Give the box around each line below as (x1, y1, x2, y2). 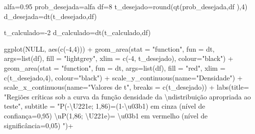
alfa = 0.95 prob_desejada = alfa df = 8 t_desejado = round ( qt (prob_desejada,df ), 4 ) (4, 1, 248, 11)
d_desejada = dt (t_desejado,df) (4, 11, 97, 21)
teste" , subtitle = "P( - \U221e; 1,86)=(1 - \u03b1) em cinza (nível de (4, 101, 205, 111)
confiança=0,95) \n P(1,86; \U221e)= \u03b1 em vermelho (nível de (4, 110, 208, 120)
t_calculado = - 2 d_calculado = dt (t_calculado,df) (4, 27, 151, 38)
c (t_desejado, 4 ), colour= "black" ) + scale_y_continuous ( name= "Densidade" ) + (4, 72, 243, 82)
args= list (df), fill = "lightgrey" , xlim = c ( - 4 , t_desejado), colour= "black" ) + (4, 53, 233, 63)
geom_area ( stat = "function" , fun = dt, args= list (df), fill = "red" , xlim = (4, 62, 226, 73)
